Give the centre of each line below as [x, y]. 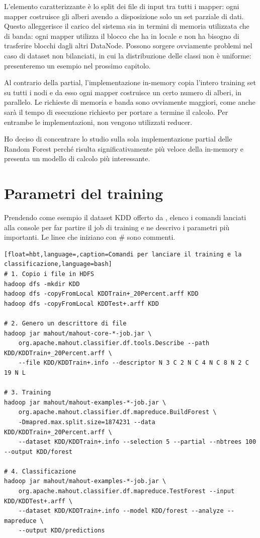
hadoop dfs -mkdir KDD [42, 284]
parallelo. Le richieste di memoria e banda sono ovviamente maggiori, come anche [130, 102]
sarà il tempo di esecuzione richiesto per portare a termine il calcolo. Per [116, 112]
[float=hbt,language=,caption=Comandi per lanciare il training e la [123, 254]
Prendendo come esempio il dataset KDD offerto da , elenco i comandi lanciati [125, 217]
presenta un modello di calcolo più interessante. [77, 158]
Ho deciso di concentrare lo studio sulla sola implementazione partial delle [118, 139]
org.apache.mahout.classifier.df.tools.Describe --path [114, 343]
